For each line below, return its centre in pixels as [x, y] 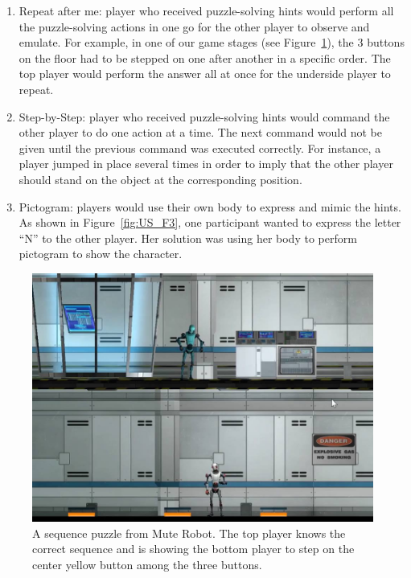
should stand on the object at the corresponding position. [160, 179]
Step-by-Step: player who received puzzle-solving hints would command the [204, 116]
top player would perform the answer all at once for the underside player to [205, 74]
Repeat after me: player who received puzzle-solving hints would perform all [206, 10]
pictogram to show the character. [101, 254]
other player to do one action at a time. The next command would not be [200, 132]
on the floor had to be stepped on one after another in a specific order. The [205, 57]
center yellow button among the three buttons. [147, 564]
